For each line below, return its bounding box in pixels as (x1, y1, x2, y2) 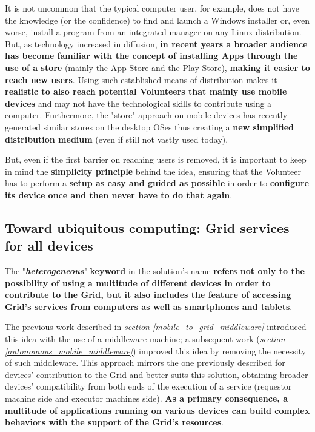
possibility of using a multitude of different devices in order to (5, 276, 271, 289)
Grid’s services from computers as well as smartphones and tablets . (5, 300, 293, 312)
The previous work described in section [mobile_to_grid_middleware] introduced (5, 320, 307, 333)
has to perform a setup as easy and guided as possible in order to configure (5, 177, 309, 189)
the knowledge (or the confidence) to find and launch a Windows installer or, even (5, 13, 310, 26)
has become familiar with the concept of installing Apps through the (5, 49, 298, 62)
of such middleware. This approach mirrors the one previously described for (5, 356, 285, 369)
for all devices (5, 236, 93, 255)
